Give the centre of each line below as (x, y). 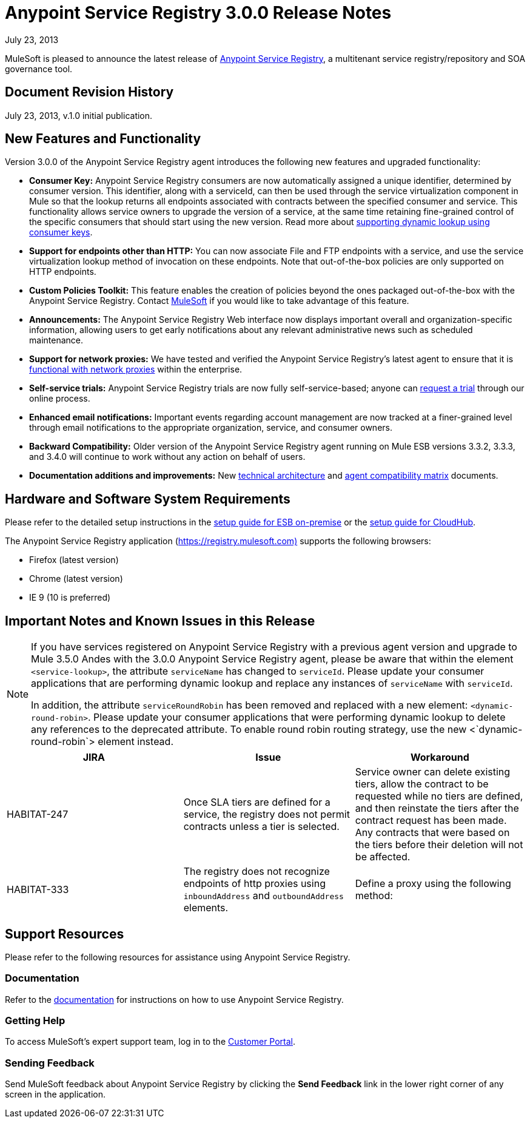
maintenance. (56, 340)
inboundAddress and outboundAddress (263, 896)
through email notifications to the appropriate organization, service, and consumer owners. (211, 428)
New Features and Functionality (103, 139)
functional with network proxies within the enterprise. (136, 369)
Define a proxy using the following (433, 884)
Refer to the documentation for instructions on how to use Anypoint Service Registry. (174, 999)
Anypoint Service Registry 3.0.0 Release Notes (198, 13)
